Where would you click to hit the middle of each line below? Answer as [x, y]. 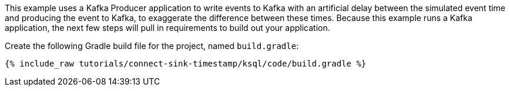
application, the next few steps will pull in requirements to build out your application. [167, 28]
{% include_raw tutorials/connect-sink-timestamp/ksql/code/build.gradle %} [186, 64]
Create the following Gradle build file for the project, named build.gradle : [152, 46]
